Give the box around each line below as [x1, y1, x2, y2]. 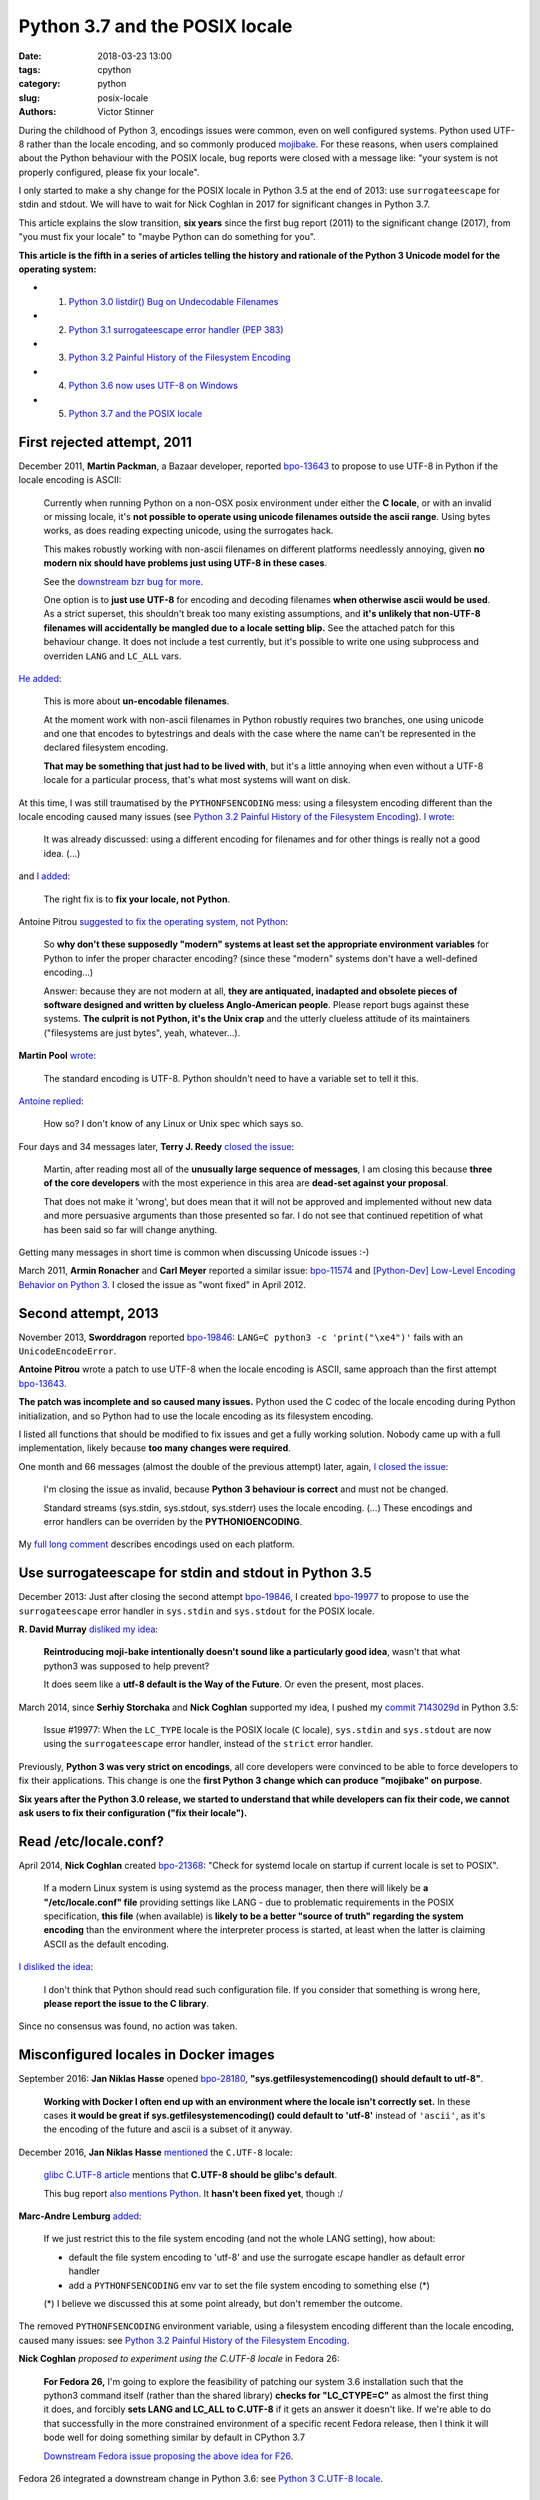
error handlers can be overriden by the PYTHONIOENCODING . [43, 1516, 303, 1527]
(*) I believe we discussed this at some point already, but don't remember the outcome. [43, 2298, 403, 2309]
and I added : [18, 870, 71, 882]
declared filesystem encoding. [43, 741, 169, 754]
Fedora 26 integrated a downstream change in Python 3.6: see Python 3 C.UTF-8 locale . [18, 2472, 384, 2484]
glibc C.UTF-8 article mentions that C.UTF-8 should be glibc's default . [43, 2169, 338, 2181]
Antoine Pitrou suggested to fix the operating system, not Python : [18, 915, 289, 927]
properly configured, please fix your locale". [18, 166, 200, 178]
